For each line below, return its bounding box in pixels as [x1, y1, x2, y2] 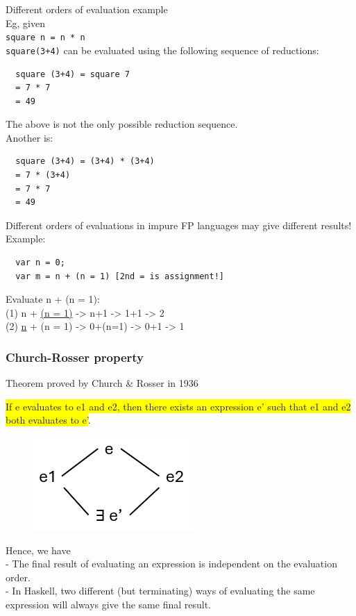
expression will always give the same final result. [6, 597, 211, 611]
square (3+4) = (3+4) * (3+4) [15, 156, 155, 167]
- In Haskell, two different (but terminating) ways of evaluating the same [6, 583, 315, 598]
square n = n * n [6, 33, 85, 43]
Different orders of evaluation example [6, 2, 168, 16]
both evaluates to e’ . [6, 413, 91, 427]
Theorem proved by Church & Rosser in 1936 [6, 376, 198, 390]
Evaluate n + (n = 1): [6, 292, 100, 306]
